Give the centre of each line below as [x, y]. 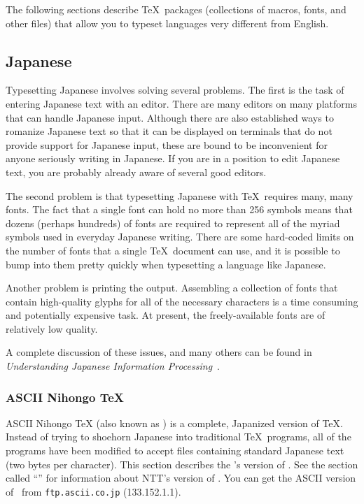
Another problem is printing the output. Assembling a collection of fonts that [172, 288]
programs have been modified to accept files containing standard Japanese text [175, 451]
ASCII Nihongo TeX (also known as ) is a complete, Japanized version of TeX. [174, 423]
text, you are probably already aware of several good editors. [136, 172]
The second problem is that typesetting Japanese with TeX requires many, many [180, 195]
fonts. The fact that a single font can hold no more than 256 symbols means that [179, 209]
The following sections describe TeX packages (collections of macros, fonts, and [176, 9]
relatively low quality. [52, 328]
